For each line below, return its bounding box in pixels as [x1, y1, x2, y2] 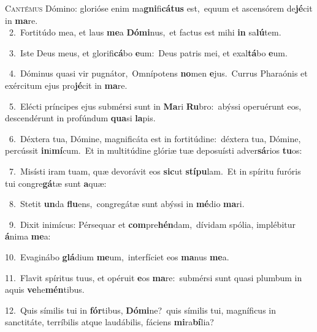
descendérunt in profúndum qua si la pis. [5, 111, 156, 124]
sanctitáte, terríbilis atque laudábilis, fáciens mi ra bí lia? [5, 315, 214, 328]
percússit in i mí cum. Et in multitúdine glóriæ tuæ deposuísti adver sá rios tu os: [5, 144, 302, 157]
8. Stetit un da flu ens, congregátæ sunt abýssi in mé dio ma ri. [9, 197, 245, 210]
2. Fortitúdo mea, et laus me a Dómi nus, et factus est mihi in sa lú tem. [9, 26, 281, 39]
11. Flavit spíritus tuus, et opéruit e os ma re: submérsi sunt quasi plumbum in [5, 271, 302, 284]
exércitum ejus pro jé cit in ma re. [5, 78, 128, 91]
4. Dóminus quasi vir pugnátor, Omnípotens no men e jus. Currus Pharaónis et [9, 67, 308, 80]
